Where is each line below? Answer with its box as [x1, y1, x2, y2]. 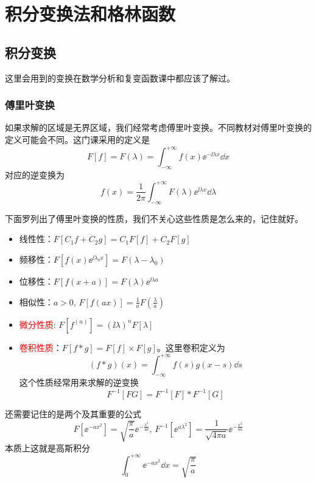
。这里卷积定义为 [156, 341, 225, 353]
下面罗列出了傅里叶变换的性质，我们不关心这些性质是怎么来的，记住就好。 [5, 212, 303, 224]
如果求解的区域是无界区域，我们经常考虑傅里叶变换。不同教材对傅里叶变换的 [5, 121, 312, 134]
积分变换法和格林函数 [5, 1, 176, 26]
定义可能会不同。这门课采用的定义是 [5, 133, 150, 145]
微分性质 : [19, 318, 56, 330]
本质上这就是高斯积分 [5, 441, 90, 454]
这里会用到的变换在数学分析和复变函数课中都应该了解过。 [5, 71, 235, 84]
